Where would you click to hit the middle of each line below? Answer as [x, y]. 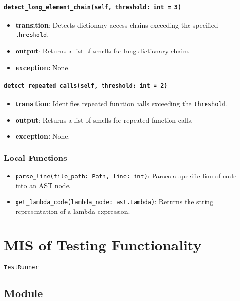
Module [24, 292]
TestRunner [21, 267]
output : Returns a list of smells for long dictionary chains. [103, 51]
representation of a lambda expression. [73, 211]
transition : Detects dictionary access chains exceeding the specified [117, 25]
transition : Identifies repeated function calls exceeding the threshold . [121, 103]
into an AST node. [43, 185]
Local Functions [35, 157]
